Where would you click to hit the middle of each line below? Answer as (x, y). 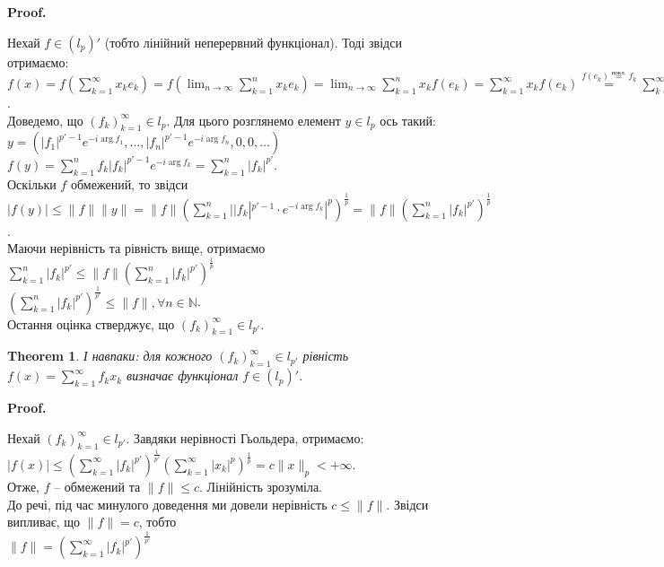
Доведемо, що (45, 120)
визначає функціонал (183, 375)
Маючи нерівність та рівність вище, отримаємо (136, 248)
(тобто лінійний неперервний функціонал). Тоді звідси (253, 42)
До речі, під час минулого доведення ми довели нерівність (167, 504)
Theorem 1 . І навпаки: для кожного (110, 356)
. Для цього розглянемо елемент (253, 120)
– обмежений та (97, 486)
